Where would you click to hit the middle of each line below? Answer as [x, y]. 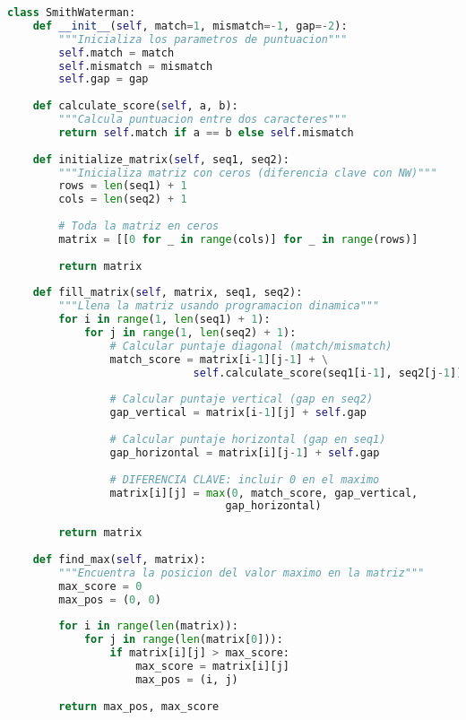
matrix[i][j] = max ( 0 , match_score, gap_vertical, [264, 493]
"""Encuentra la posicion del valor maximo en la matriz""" [242, 573]
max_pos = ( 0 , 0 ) [110, 599]
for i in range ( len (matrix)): [148, 626]
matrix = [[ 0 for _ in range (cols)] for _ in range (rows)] [238, 239]
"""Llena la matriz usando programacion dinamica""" [219, 306]
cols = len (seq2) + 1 [123, 200]
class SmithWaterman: [72, 13]
